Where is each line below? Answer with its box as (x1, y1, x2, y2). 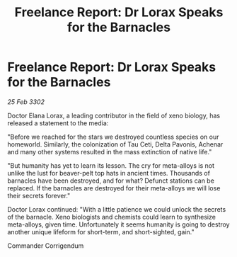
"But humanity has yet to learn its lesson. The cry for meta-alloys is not (7, 161, 214, 170)
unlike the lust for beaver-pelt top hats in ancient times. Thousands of (7, 169, 211, 177)
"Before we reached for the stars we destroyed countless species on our (7, 132, 219, 141)
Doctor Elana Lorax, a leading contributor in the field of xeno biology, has (7, 111, 221, 120)
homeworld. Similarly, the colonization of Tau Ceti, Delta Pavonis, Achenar (7, 139, 224, 149)
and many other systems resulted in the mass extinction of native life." (7, 147, 212, 156)
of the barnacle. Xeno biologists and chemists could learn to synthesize (7, 212, 216, 221)
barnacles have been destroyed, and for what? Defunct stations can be (7, 176, 214, 185)
